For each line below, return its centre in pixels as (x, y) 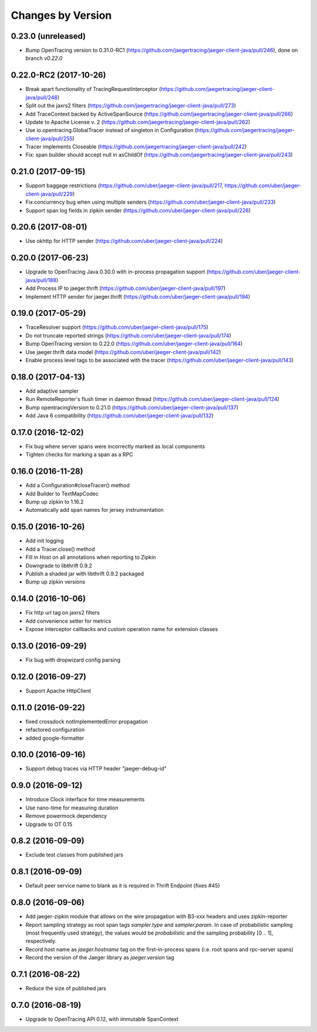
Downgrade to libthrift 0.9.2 (59, 565)
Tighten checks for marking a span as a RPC (79, 454)
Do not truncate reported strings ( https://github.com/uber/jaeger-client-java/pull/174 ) (128, 335)
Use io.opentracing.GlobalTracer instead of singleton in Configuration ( (111, 130)
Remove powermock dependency (66, 816)
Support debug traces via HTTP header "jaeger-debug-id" (96, 768)
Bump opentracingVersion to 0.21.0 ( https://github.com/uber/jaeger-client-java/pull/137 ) (132, 407)
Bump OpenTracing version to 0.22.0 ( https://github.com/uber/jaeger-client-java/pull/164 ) (134, 344)
